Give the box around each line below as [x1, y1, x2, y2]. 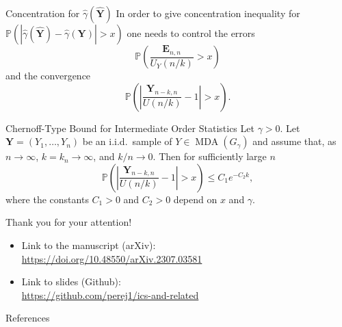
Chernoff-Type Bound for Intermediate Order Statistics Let [5, 120, 254, 135]
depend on [173, 192, 218, 206]
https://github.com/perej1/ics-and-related [21, 287, 199, 302]
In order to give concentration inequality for [116, 6, 300, 20]
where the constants [5, 192, 89, 206]
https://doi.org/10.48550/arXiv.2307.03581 [21, 251, 202, 265]
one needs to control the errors [127, 26, 255, 40]
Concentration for [5, 6, 80, 20]
